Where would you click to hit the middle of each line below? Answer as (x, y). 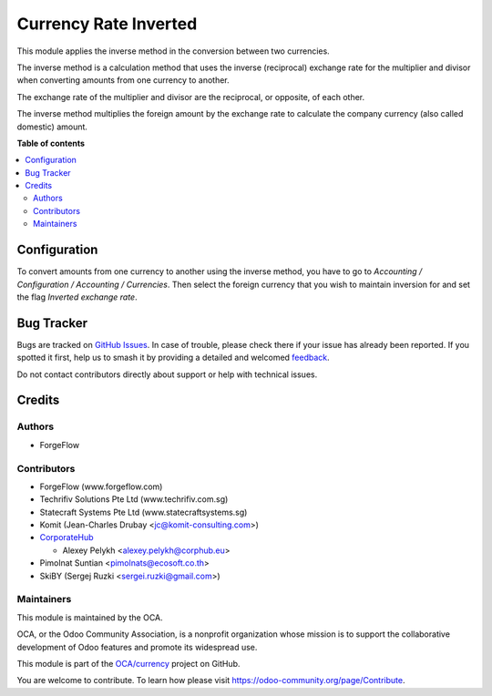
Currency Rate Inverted (107, 24)
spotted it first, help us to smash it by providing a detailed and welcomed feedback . (173, 358)
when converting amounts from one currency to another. (123, 80)
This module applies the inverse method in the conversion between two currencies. (173, 51)
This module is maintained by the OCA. (90, 617)
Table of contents (51, 143)
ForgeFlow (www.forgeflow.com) (101, 486)
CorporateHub (67, 537)
